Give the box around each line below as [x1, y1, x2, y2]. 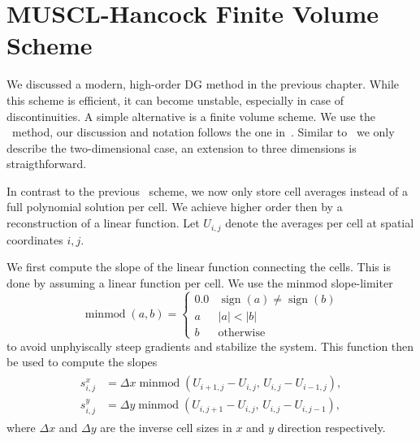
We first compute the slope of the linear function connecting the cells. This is [6, 258, 391, 275]
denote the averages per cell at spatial [225, 214, 414, 231]
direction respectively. [277, 418, 386, 435]
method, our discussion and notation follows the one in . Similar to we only [11, 123, 395, 141]
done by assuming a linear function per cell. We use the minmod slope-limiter [6, 274, 393, 291]
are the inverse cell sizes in [100, 418, 232, 435]
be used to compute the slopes [6, 353, 158, 370]
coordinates [6, 231, 63, 248]
